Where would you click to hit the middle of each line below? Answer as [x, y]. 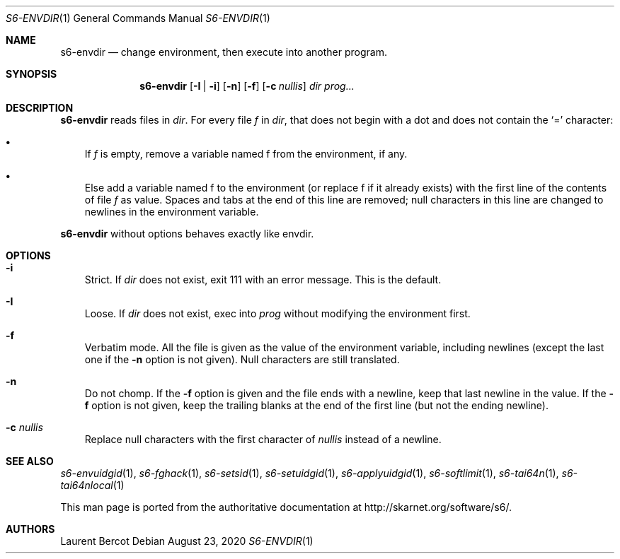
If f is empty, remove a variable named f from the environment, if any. [246, 154]
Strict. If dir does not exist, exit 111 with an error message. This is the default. [263, 279]
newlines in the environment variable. [172, 212]
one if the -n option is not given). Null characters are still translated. [242, 359]
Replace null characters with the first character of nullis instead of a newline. [263, 439]
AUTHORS [30, 529]
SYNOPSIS [31, 74]
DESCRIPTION [40, 108]
